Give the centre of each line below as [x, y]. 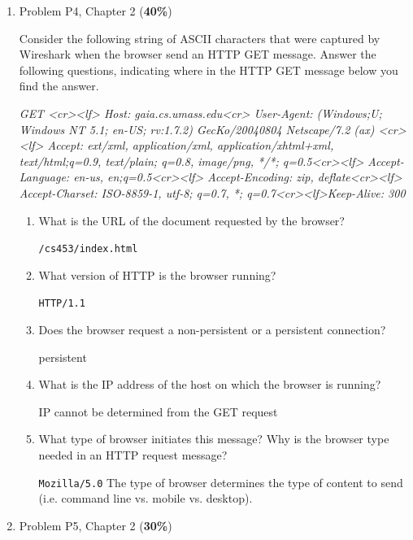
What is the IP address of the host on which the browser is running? [210, 384]
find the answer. [59, 86]
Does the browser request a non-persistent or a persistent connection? [212, 330]
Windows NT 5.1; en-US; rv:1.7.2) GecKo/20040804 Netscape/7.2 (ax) [197, 129]
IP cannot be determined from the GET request [158, 411]
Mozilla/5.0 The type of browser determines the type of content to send [221, 482]
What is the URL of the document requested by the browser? [191, 220]
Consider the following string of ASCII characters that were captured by [200, 38]
